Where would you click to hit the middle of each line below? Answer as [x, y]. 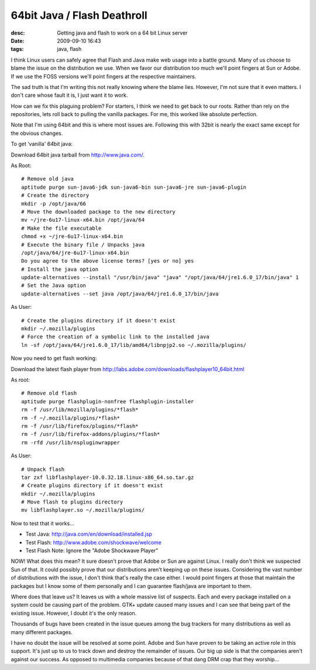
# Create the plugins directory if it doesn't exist [98, 320]
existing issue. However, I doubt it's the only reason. [74, 613]
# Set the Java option [54, 285]
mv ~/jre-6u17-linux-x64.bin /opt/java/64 [83, 220]
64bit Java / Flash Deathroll [79, 15]
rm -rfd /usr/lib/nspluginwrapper [71, 442]
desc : [18, 33]
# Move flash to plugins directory [72, 502]
